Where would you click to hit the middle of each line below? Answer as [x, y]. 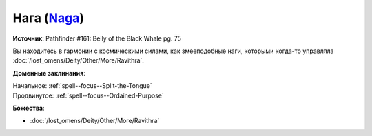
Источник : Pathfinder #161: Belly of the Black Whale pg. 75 [97, 38]
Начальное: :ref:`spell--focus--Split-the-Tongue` [82, 86]
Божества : [29, 108]
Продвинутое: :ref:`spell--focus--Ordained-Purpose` [89, 95]
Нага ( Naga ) [49, 18]
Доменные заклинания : [49, 73]
